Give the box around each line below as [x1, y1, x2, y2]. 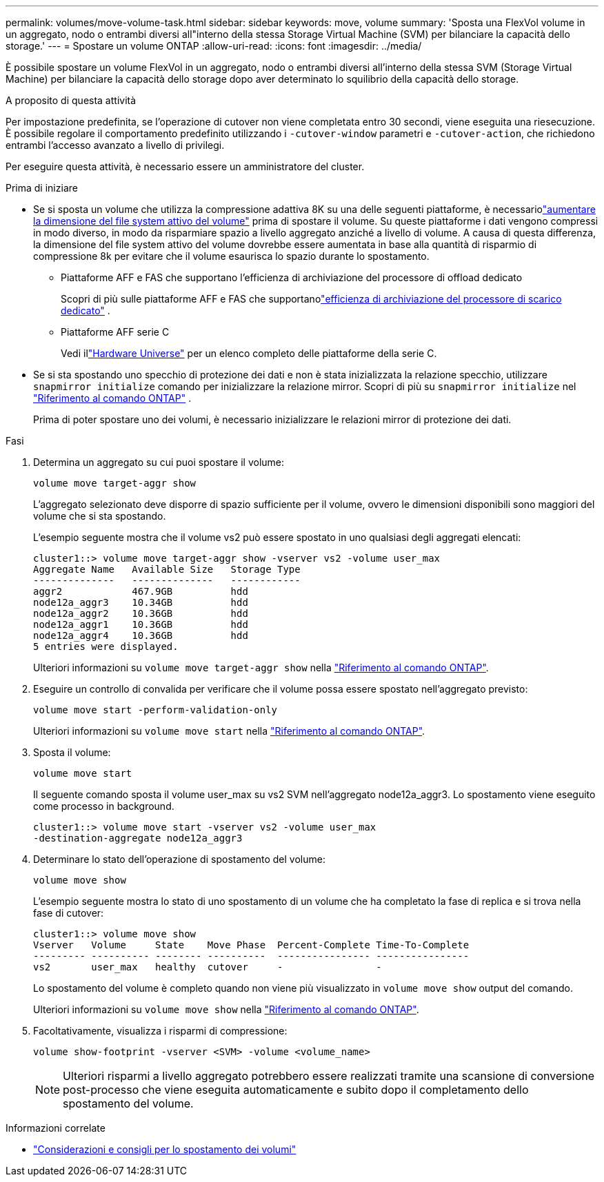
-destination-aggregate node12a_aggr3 [33, 833, 243, 844]
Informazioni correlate [6, 1122, 105, 1134]
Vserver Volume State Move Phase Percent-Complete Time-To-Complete [33, 939, 470, 950]
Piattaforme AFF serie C [61, 326, 170, 338]
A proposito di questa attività [6, 94, 137, 106]
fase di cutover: [33, 907, 104, 919]
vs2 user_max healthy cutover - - [33, 961, 382, 972]
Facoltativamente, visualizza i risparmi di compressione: [33, 1025, 288, 1037]
